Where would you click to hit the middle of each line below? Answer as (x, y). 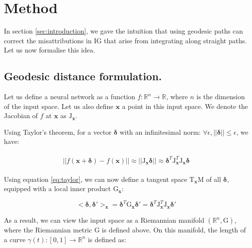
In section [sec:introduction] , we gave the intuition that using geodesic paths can (124, 31)
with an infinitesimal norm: (160, 132)
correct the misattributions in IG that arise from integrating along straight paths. (126, 40)
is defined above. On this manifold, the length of (174, 230)
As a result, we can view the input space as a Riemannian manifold (104, 220)
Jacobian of (21, 115)
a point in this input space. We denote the (185, 106)
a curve (15, 239)
